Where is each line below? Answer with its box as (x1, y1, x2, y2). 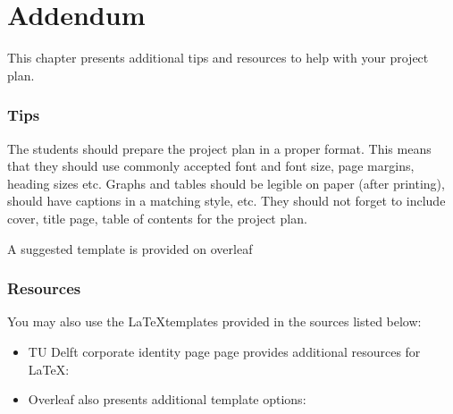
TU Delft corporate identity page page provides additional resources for (28, 342, 421, 360)
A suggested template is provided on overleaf (7, 239, 253, 258)
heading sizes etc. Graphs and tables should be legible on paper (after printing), (7, 173, 445, 192)
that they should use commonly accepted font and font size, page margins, (7, 156, 415, 175)
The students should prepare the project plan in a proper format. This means (7, 139, 432, 157)
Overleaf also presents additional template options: (28, 390, 306, 409)
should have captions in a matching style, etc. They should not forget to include (7, 191, 446, 210)
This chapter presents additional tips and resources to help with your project (7, 48, 429, 67)
